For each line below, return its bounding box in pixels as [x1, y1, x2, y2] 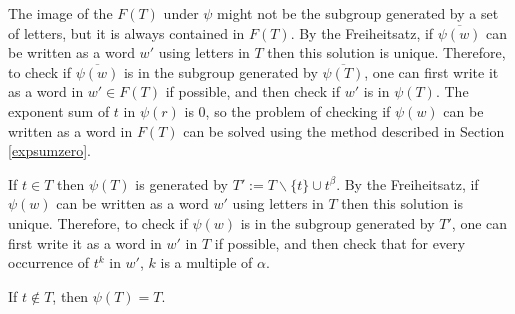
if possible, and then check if [165, 81, 341, 102]
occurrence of [8, 252, 89, 273]
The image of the [8, 3, 113, 23]
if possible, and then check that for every [214, 232, 466, 253]
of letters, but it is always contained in [8, 22, 245, 43]
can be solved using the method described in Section [183, 120, 505, 141]
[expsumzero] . [8, 140, 91, 161]
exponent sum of [8, 100, 110, 121]
